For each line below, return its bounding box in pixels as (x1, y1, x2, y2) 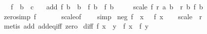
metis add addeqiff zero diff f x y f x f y (3, 21, 149, 31)
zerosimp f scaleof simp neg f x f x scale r (3, 11, 202, 21)
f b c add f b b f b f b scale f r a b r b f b (10, 1, 203, 11)
